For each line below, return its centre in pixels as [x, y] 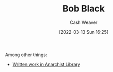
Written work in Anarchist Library [46, 64]
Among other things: [26, 55]
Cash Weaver [84, 22]
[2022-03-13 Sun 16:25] [84, 32]
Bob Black [84, 9]
